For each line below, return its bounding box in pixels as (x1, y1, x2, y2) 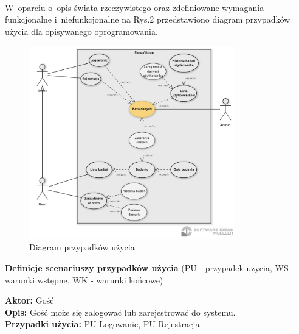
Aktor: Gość (5, 294, 54, 307)
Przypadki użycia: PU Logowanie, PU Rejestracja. (5, 318, 202, 330)
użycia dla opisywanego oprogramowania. (5, 24, 158, 37)
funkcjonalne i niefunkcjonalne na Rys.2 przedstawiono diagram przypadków (5, 13, 290, 26)
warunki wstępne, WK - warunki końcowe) (5, 273, 163, 286)
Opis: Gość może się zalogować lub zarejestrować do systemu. (5, 305, 236, 318)
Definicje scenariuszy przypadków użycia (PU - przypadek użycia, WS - (5, 261, 295, 274)
